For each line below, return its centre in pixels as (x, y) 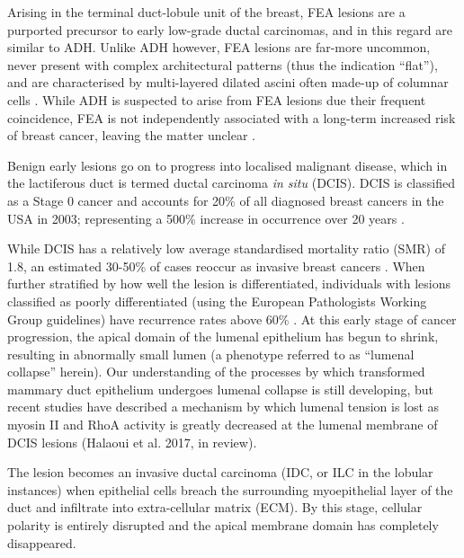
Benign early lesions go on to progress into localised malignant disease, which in (228, 165)
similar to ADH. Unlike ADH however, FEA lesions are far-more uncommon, (219, 47)
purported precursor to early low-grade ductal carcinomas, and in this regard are (230, 29)
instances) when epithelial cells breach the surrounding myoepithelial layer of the (230, 489)
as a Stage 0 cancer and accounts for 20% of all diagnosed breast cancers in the (226, 200)
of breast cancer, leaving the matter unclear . (131, 135)
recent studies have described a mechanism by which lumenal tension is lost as (223, 407)
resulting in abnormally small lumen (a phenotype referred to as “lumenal (211, 354)
